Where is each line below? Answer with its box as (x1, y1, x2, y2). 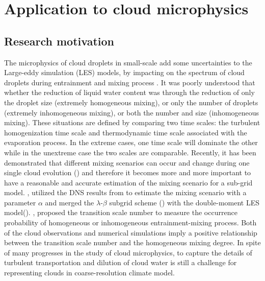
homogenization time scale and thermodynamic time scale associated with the (4, 127, 247, 137)
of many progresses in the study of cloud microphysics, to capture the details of (4, 247, 252, 257)
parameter (4, 197, 36, 207)
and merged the (45, 197, 94, 207)
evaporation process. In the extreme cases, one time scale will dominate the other (4, 137, 258, 148)
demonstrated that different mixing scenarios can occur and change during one (4, 157, 250, 168)
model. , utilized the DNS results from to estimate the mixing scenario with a (4, 187, 247, 198)
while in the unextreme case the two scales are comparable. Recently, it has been (4, 147, 256, 157)
